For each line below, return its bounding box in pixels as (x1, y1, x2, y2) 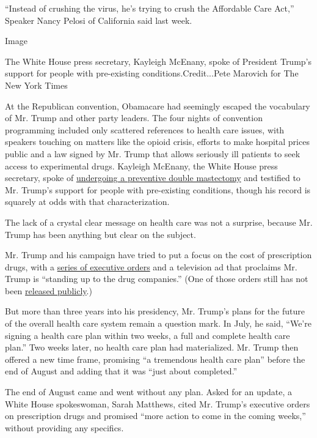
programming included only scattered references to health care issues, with (5, 123, 285, 136)
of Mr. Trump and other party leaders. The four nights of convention (5, 111, 263, 124)
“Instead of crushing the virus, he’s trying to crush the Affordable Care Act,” (5, 2, 294, 14)
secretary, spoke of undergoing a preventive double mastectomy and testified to (5, 171, 301, 184)
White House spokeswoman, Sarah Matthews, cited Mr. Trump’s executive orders (5, 397, 310, 410)
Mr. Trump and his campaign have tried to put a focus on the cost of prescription (5, 248, 312, 261)
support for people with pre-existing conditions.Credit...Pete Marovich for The (5, 67, 299, 80)
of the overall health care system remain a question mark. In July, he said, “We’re (5, 317, 312, 330)
